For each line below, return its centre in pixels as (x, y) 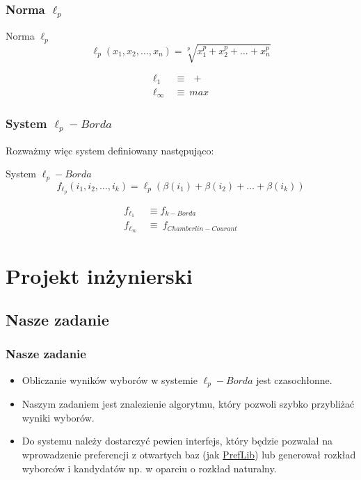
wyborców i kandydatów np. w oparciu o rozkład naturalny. (149, 468)
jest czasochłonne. (294, 379)
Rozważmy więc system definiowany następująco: (110, 150)
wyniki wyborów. (58, 417)
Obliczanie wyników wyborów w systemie (110, 379)
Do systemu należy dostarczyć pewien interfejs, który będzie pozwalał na (177, 441)
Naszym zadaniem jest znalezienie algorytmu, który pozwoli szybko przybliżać (188, 404)
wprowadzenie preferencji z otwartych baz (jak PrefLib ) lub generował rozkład (189, 454)
